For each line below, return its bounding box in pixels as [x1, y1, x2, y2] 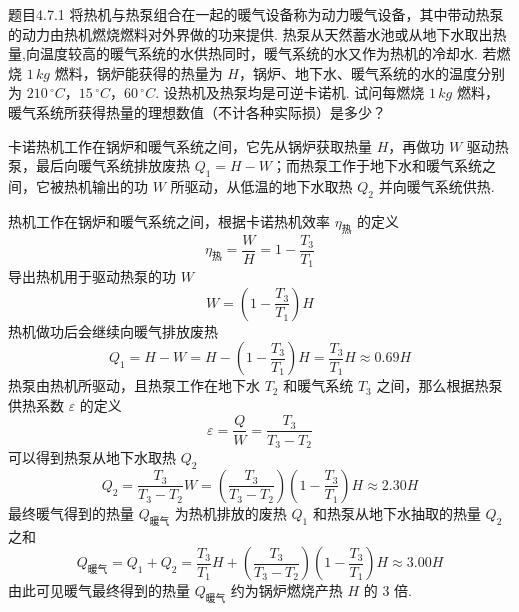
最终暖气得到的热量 [8, 502, 134, 523]
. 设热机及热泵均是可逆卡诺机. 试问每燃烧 [155, 82, 425, 103]
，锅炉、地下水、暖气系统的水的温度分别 [238, 62, 505, 83]
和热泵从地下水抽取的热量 [312, 502, 481, 523]
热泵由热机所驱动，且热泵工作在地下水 [8, 375, 260, 396]
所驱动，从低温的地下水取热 [170, 175, 353, 196]
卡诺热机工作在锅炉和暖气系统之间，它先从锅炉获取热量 [8, 135, 372, 156]
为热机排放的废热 [174, 502, 287, 523]
